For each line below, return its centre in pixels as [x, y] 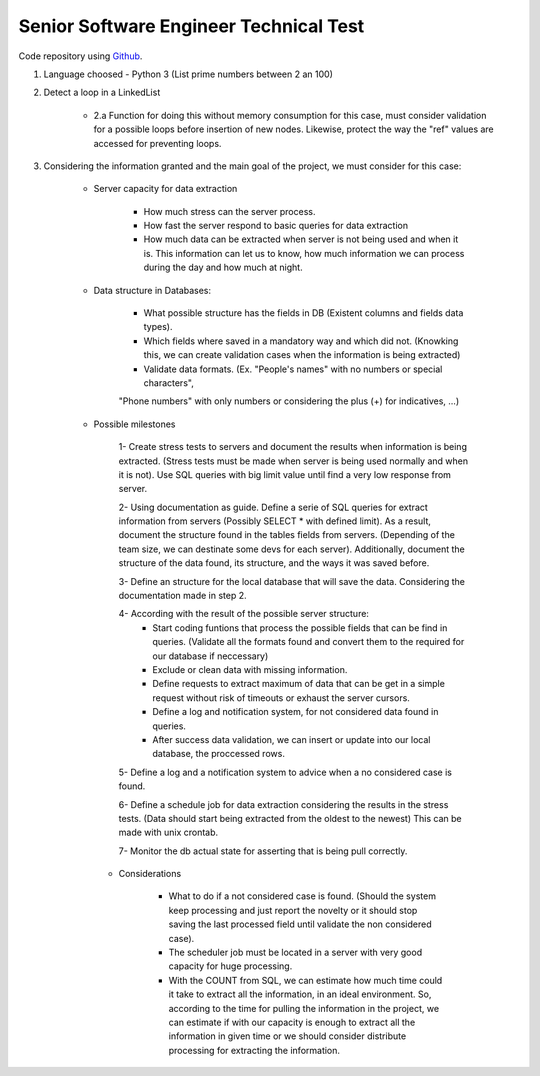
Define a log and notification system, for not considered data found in [295, 712]
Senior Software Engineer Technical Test [191, 26]
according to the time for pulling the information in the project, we [304, 1008]
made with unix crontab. [168, 832]
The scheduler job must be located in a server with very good [295, 952]
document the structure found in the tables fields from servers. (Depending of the [286, 535]
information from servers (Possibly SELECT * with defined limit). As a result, [275, 521]
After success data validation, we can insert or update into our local [291, 739]
